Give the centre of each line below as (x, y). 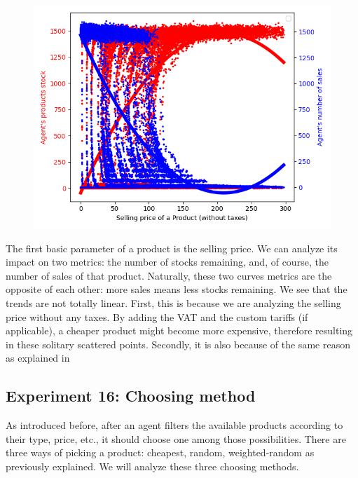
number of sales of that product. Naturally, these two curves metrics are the (169, 275)
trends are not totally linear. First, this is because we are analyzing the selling (173, 302)
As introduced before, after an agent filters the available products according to (174, 425)
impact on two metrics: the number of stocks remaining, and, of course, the (167, 262)
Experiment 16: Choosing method (131, 396)
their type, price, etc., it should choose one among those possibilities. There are (176, 438)
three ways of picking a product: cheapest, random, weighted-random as (160, 452)
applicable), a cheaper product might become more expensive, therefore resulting (179, 330)
